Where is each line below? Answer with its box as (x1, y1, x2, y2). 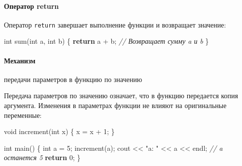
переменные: (4, 110, 42, 120)
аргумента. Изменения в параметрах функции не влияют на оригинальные (4, 100, 227, 111)
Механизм (4, 55, 35, 65)
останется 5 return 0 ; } (4, 152, 81, 163)
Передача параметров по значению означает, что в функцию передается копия (4, 90, 239, 101)
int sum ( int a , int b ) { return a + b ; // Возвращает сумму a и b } (4, 36, 209, 46)
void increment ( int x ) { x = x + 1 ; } (4, 126, 115, 137)
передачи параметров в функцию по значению (4, 74, 142, 84)
